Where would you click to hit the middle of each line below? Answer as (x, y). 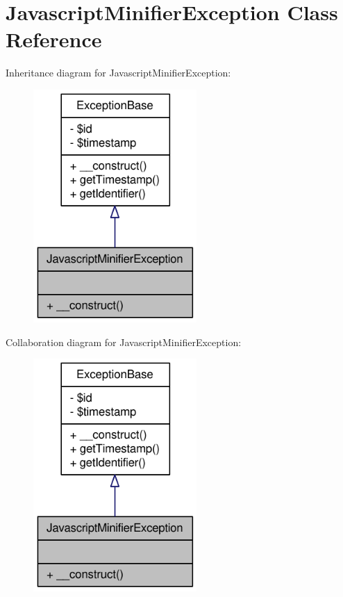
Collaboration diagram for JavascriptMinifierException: (124, 342)
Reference (54, 39)
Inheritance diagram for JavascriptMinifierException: (118, 73)
